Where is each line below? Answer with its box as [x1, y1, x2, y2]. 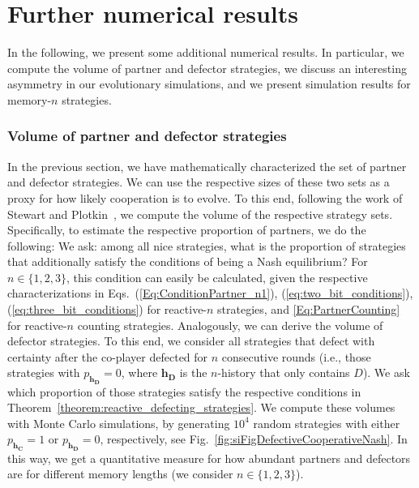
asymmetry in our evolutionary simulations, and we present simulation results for [7, 75, 411, 92]
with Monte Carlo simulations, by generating [7, 414, 230, 431]
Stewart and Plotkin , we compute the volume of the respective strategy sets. [7, 205, 393, 222]
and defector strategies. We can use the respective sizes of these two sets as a [7, 173, 390, 190]
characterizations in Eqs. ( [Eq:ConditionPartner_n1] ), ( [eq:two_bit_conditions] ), [7, 285, 413, 302]
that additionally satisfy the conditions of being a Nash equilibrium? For [7, 253, 368, 270]
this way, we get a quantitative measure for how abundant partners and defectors [7, 449, 411, 466]
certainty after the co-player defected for [7, 348, 208, 365]
